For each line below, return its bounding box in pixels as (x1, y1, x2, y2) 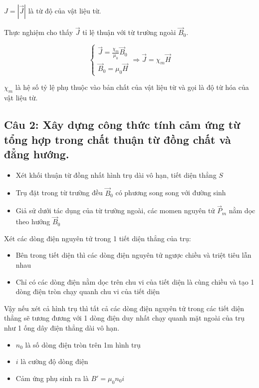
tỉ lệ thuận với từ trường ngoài (82, 27, 176, 37)
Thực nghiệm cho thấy (4, 27, 73, 37)
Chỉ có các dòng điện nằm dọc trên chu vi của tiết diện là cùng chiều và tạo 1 (15, 276, 255, 287)
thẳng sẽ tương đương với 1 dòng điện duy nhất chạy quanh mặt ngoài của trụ (4, 313, 245, 323)
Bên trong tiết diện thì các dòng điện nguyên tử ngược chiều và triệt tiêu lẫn (15, 250, 252, 260)
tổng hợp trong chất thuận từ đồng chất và (4, 131, 231, 147)
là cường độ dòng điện (20, 356, 88, 367)
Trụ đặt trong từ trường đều (15, 187, 103, 198)
